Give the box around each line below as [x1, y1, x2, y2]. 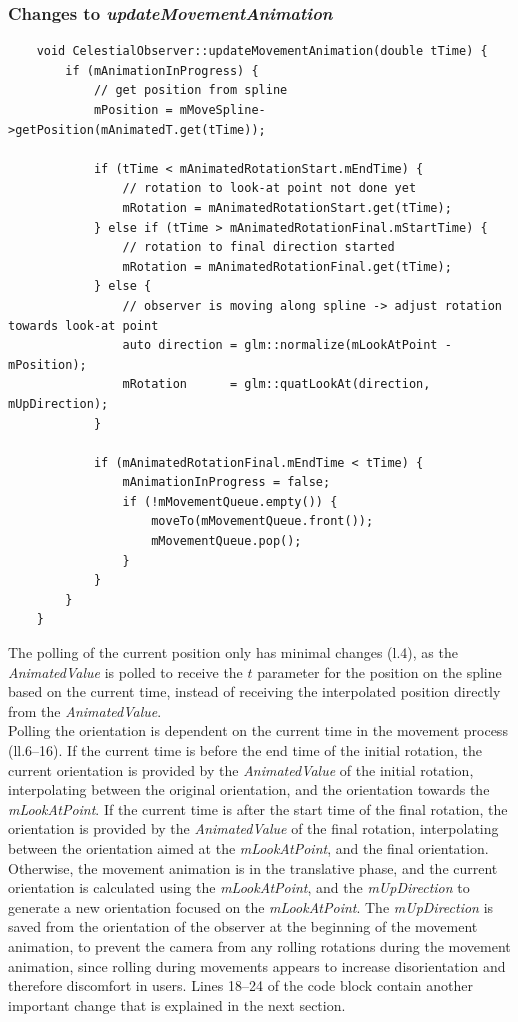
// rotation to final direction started [122, 240, 395, 255]
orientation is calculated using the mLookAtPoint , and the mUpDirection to [8, 877, 470, 898]
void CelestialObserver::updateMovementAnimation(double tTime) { [36, 44, 488, 59]
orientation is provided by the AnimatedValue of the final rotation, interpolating [8, 818, 499, 839]
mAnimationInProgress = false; [122, 475, 331, 490]
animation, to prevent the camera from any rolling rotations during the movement [8, 935, 511, 956]
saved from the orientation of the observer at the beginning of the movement [8, 916, 478, 937]
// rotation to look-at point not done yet [122, 181, 417, 196]
